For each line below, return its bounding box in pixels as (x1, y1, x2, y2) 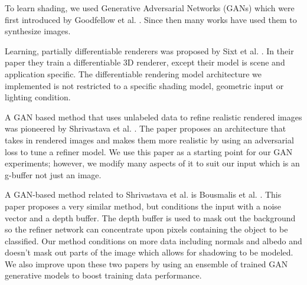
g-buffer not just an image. (5, 168, 102, 181)
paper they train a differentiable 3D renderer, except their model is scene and (5, 56, 285, 68)
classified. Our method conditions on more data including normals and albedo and (5, 234, 302, 247)
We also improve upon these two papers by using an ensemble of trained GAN (5, 257, 288, 270)
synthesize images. (5, 25, 71, 37)
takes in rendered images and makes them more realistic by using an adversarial (5, 133, 294, 146)
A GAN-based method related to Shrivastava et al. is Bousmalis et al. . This (5, 188, 282, 201)
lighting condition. (5, 91, 71, 103)
